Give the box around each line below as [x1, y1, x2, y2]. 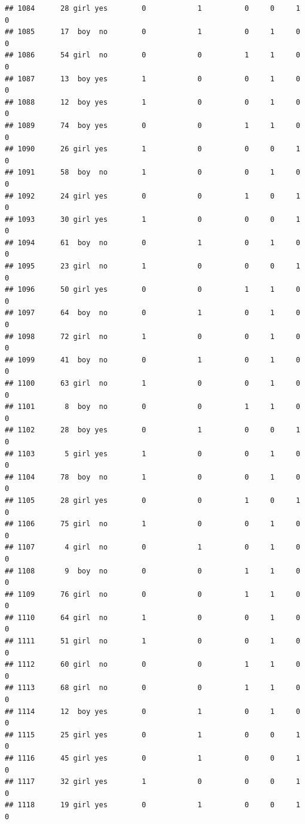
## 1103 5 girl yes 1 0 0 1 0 [5, 449, 300, 458]
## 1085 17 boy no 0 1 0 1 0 [5, 28, 300, 36]
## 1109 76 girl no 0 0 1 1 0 [5, 590, 300, 599]
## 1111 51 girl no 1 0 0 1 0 [5, 637, 300, 646]
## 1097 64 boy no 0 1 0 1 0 [5, 309, 300, 318]
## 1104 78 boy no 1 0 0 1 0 [5, 472, 300, 481]
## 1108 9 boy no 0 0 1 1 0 [5, 566, 300, 575]
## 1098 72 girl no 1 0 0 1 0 [5, 332, 300, 341]
